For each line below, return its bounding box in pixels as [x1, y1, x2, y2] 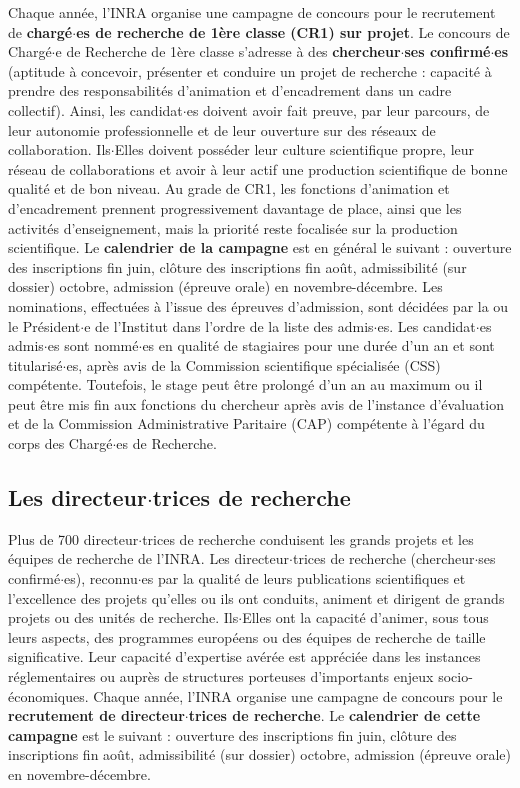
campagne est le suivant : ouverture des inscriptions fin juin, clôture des [8, 724, 457, 745]
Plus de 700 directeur [8, 528, 139, 549]
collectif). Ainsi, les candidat [8, 99, 183, 120]
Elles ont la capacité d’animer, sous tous [242, 607, 489, 628]
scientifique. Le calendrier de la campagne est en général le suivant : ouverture [8, 237, 512, 258]
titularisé [8, 354, 63, 375]
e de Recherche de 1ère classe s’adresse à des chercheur [55, 41, 401, 62]
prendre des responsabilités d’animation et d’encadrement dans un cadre [8, 80, 452, 101]
